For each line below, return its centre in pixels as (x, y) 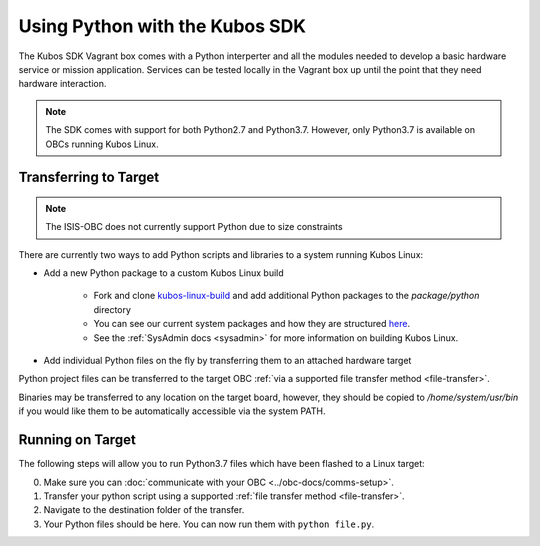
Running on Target (77, 440)
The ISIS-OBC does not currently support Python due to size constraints (194, 227)
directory (112, 309)
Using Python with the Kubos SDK (162, 26)
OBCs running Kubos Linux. (102, 144)
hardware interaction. (62, 84)
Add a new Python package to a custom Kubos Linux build (163, 273)
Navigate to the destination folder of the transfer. (144, 510)
